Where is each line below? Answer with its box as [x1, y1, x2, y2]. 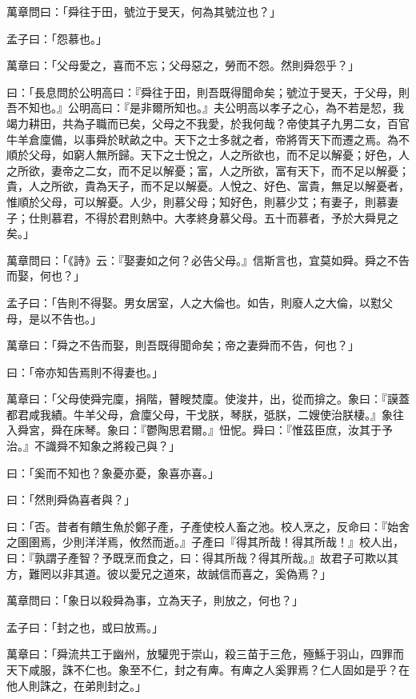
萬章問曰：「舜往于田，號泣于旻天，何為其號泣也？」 [6, 3, 281, 19]
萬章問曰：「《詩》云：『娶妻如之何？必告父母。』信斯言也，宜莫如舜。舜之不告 [6, 251, 410, 268]
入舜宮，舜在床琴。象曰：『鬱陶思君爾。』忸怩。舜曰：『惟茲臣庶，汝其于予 [6, 421, 393, 438]
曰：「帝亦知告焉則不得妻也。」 [6, 363, 163, 380]
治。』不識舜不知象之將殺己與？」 [6, 437, 180, 454]
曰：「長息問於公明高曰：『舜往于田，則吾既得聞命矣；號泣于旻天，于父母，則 [6, 83, 410, 100]
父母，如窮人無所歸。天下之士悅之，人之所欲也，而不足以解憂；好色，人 [28, 146, 410, 163]
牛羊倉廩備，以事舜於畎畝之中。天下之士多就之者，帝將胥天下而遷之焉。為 [6, 130, 398, 147]
